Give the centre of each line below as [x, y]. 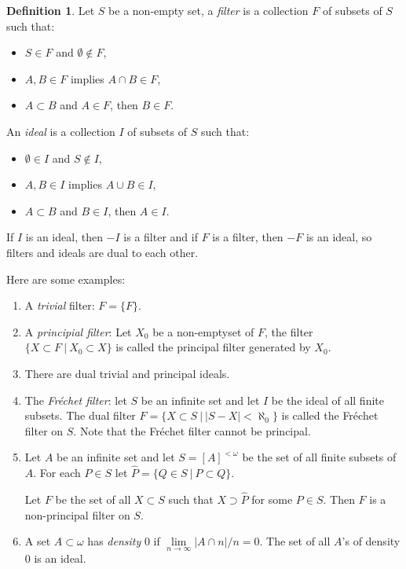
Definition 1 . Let [51, 10]
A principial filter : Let [78, 331]
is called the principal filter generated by [213, 347]
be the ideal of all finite [327, 400]
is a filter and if [161, 237]
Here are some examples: [66, 279]
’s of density [371, 541]
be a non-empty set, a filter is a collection [208, 10]
